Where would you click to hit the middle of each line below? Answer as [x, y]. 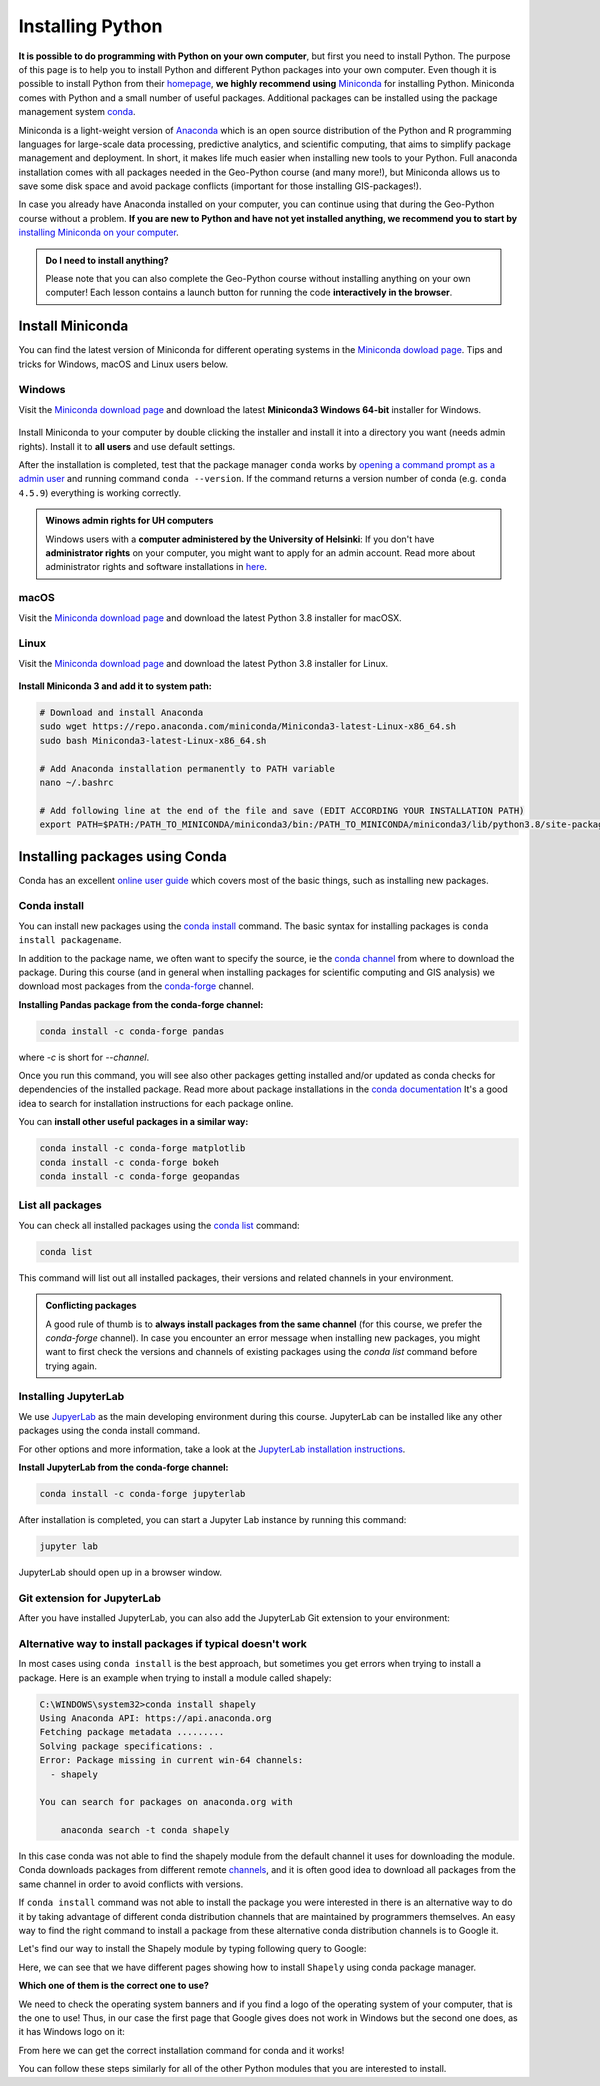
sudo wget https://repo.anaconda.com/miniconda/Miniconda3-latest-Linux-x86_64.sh [248, 726]
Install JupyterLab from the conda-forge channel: [123, 1467]
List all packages [60, 1205]
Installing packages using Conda [122, 856]
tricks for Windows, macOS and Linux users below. [123, 364]
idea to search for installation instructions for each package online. [156, 1103]
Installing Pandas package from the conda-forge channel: [141, 1004]
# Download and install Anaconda [121, 713]
